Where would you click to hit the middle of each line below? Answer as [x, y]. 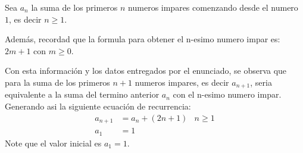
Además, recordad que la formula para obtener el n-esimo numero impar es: [143, 39]
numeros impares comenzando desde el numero [213, 7]
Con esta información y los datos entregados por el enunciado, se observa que [146, 71]
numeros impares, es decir [182, 82]
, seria [261, 82]
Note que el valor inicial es [53, 143]
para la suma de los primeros [57, 82]
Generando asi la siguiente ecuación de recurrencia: [98, 106]
